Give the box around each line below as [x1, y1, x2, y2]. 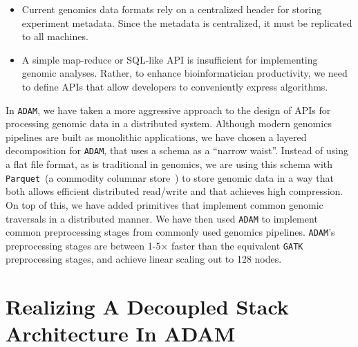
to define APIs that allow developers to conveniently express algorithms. [21, 79, 328, 93]
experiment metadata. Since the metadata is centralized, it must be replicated [21, 15, 352, 30]
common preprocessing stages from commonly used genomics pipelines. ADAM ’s [6, 225, 335, 239]
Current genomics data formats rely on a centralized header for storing [21, 2, 322, 16]
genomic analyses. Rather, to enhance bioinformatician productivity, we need [21, 66, 348, 80]
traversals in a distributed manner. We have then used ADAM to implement [6, 211, 318, 225]
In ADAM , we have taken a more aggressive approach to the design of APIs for [6, 102, 331, 117]
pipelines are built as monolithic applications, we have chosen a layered [6, 129, 307, 144]
